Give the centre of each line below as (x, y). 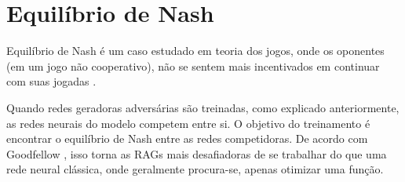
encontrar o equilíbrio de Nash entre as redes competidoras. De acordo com (187, 138)
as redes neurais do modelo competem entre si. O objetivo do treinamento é (188, 123)
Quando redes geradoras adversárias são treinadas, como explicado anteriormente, (203, 107)
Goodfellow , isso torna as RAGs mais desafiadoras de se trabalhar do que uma (197, 153)
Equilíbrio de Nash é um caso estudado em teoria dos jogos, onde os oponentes (195, 51)
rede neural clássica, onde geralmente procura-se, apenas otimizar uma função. (195, 169)
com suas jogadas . (51, 81)
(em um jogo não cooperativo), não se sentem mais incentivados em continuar (193, 66)
